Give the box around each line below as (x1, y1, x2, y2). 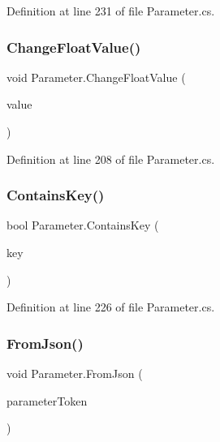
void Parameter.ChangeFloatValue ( (6, 68, 186, 85)
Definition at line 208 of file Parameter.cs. (6, 150, 215, 167)
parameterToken (6, 392, 88, 409)
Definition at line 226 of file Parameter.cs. (6, 298, 215, 315)
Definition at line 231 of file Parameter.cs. (6, 2, 215, 19)
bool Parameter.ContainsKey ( (6, 217, 159, 234)
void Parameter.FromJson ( (6, 365, 143, 381)
